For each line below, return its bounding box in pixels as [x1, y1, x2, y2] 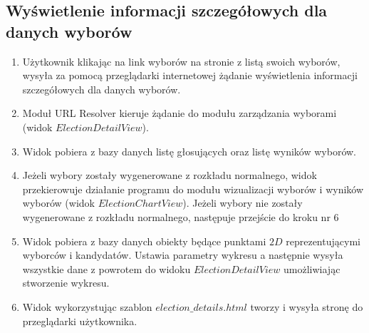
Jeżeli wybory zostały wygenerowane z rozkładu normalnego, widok [22, 168, 317, 183]
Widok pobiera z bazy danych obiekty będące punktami [22, 233, 266, 248]
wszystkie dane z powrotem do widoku [22, 261, 191, 276]
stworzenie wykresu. [22, 275, 110, 290]
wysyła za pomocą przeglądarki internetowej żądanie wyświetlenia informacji [22, 68, 358, 83]
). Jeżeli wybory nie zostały [182, 195, 303, 210]
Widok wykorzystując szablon [22, 299, 152, 314]
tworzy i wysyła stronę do [250, 299, 363, 314]
